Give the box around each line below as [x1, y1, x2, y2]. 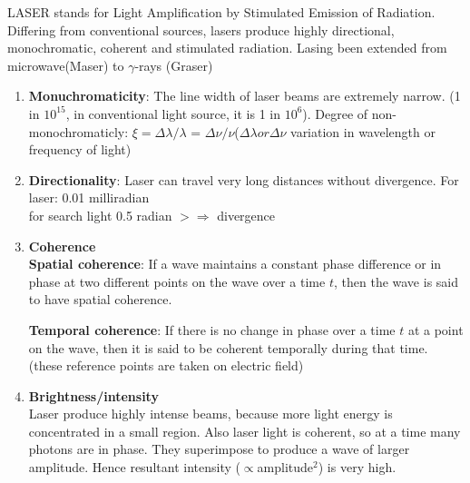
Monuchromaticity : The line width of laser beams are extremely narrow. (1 [28, 86, 461, 105]
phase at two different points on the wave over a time [28, 271, 326, 291]
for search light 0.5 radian [28, 205, 172, 224]
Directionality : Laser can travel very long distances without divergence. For [28, 170, 459, 189]
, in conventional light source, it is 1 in [65, 103, 280, 123]
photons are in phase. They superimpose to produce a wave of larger [28, 439, 410, 458]
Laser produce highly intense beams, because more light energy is [28, 404, 393, 423]
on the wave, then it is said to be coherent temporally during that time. [28, 338, 428, 357]
